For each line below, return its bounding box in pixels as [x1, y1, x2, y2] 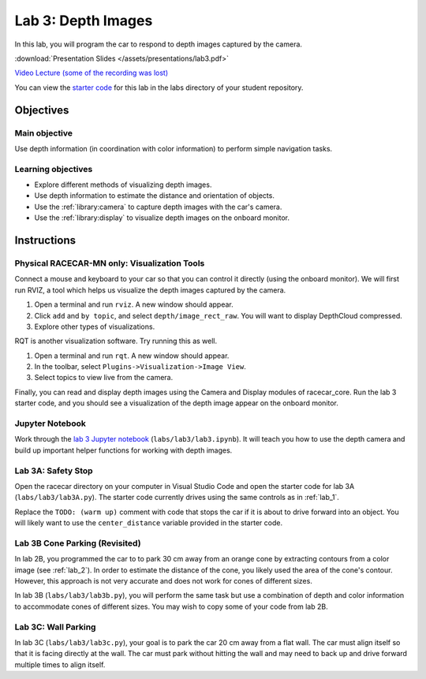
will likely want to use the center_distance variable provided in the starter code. [14, 518, 283, 528]
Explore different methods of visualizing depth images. [34, 180, 212, 189]
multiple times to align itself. [14, 659, 106, 670]
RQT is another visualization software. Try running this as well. [14, 336, 218, 346]
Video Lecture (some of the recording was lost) [14, 68, 169, 78]
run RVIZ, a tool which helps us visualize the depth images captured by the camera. [14, 285, 286, 295]
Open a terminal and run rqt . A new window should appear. [34, 351, 230, 360]
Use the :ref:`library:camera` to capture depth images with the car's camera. [34, 202, 282, 211]
